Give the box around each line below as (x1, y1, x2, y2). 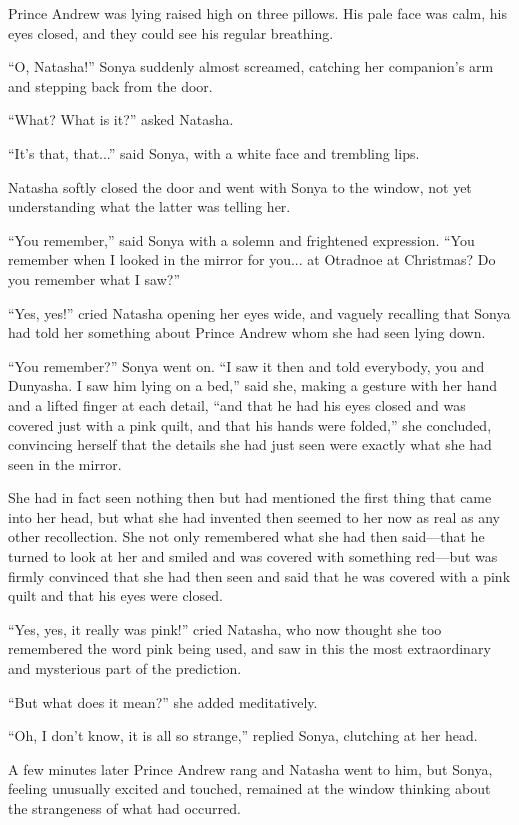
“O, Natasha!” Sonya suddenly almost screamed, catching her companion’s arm (8, 56, 494, 77)
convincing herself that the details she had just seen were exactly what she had (8, 434, 492, 455)
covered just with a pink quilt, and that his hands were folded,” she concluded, (8, 414, 492, 435)
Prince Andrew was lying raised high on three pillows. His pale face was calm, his (8, 3, 507, 23)
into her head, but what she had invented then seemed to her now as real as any (8, 506, 500, 527)
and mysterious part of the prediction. (8, 658, 242, 679)
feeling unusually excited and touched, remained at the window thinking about (8, 778, 491, 799)
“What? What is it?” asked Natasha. (8, 109, 234, 130)
